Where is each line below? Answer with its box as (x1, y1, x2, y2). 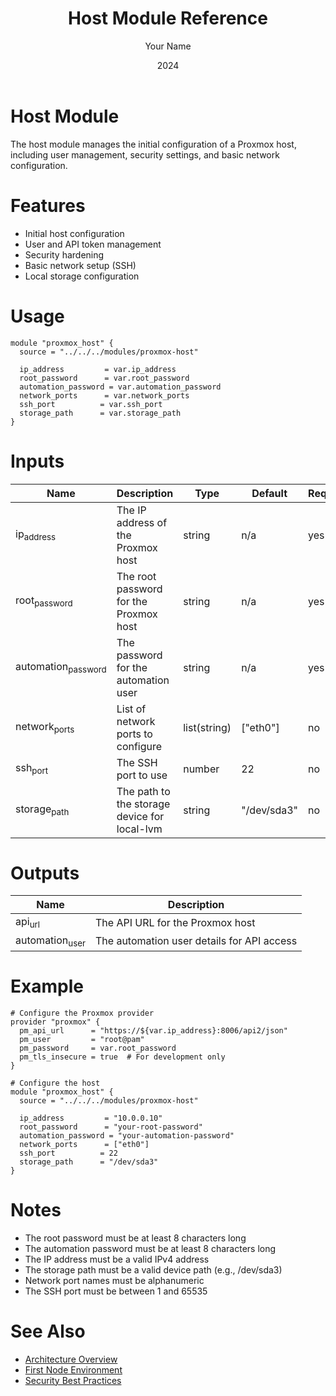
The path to (116, 784, 171, 798)
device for (116, 809, 165, 823)
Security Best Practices (24, 1374, 122, 1386)
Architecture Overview (24, 1353, 118, 1365)
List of (116, 702, 147, 716)
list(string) (183, 720, 232, 734)
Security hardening (24, 248, 105, 261)
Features (10, 194, 86, 217)
